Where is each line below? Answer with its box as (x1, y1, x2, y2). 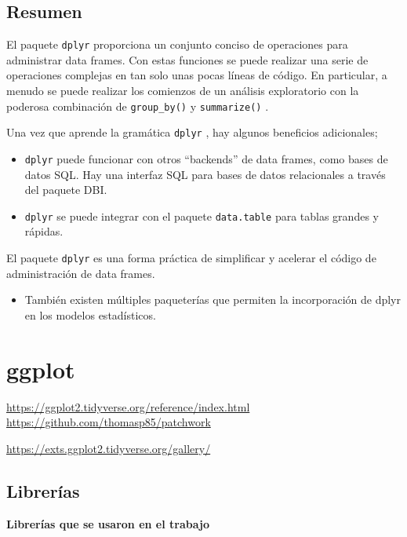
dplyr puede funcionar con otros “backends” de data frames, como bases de (24, 150, 388, 166)
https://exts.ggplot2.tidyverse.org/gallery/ (6, 440, 211, 456)
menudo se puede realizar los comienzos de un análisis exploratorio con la (6, 82, 359, 99)
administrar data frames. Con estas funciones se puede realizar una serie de (6, 51, 369, 68)
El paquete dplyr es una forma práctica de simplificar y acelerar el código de (6, 250, 376, 266)
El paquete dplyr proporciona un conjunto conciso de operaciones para (6, 36, 348, 53)
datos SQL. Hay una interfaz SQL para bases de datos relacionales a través (24, 166, 386, 182)
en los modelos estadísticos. (24, 306, 156, 323)
